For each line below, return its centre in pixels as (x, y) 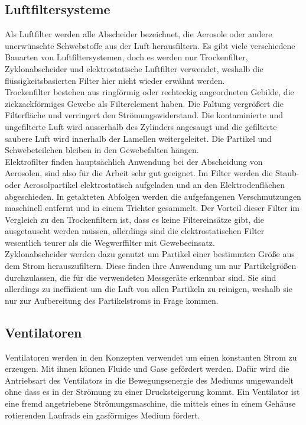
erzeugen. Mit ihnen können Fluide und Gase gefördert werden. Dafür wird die (147, 369)
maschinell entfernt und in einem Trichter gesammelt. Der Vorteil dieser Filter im (152, 208)
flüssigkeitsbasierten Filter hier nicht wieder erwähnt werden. (115, 80)
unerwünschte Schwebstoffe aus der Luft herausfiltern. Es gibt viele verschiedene (150, 45)
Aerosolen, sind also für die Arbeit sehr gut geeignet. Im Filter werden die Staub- (152, 173)
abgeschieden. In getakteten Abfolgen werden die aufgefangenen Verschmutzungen (153, 196)
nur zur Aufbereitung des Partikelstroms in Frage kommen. (112, 300)
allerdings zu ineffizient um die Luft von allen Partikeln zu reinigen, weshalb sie (149, 289)
